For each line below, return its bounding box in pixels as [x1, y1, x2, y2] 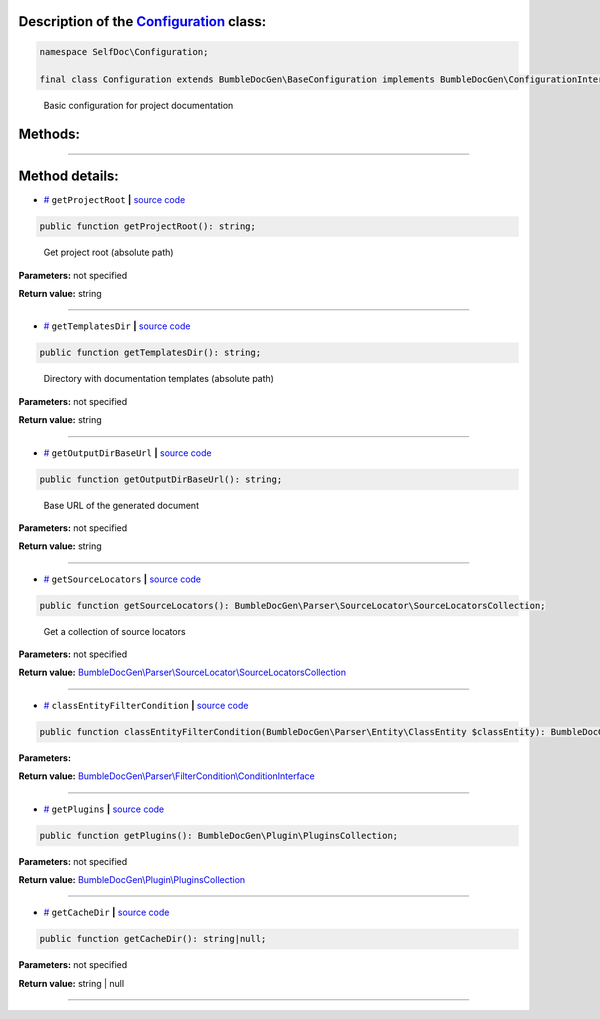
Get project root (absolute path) [43, 246, 174, 259]
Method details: [18, 168, 119, 185]
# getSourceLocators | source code [43, 573, 202, 585]
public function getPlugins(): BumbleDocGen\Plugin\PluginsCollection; [39, 830, 399, 841]
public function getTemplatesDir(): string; [39, 347, 262, 359]
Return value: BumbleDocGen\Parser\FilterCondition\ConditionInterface [18, 770, 315, 782]
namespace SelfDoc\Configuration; [39, 46, 209, 57]
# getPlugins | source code [43, 803, 165, 815]
